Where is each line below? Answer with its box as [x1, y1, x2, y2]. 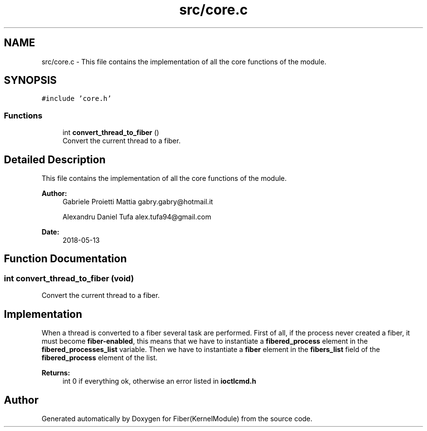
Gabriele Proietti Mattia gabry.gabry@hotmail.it [62, 197, 213, 206]
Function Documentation [4, 253, 127, 265]
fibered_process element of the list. [41, 353, 158, 362]
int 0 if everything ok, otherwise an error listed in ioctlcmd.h [62, 377, 256, 386]
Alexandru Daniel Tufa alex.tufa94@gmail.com [62, 213, 212, 221]
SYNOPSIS [4, 74, 57, 87]
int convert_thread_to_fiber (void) [4, 273, 134, 283]
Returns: [41, 369, 70, 377]
